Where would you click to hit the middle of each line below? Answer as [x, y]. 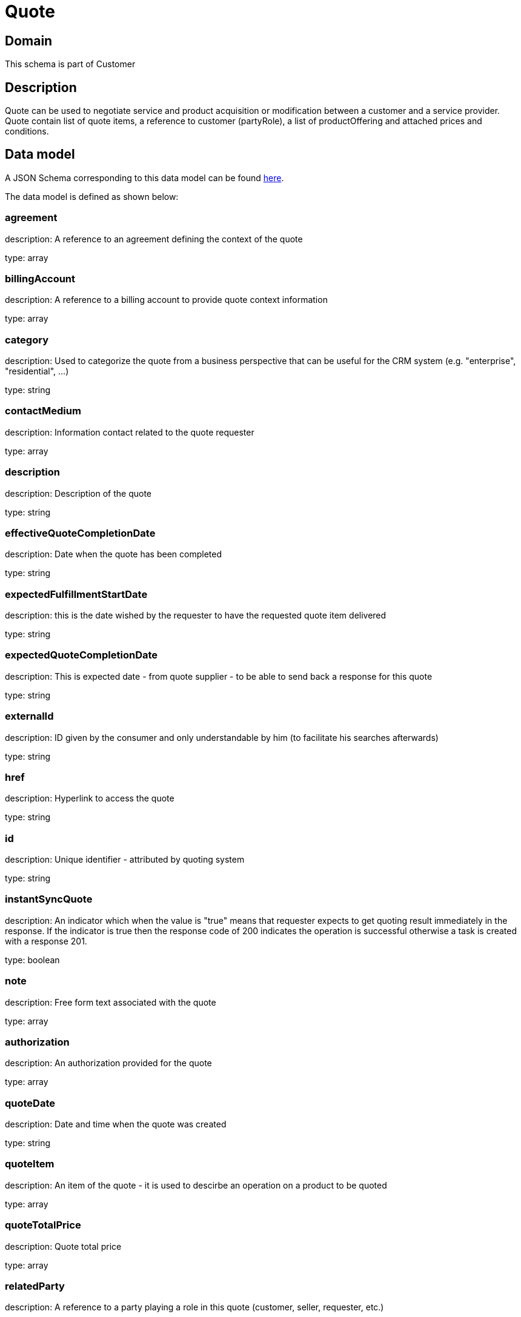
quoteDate [30, 1103]
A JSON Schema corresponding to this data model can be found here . [144, 177]
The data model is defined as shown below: [92, 196]
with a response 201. [46, 941]
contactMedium [43, 411]
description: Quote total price [63, 1246]
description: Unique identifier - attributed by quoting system [125, 860]
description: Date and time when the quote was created [116, 1124]
